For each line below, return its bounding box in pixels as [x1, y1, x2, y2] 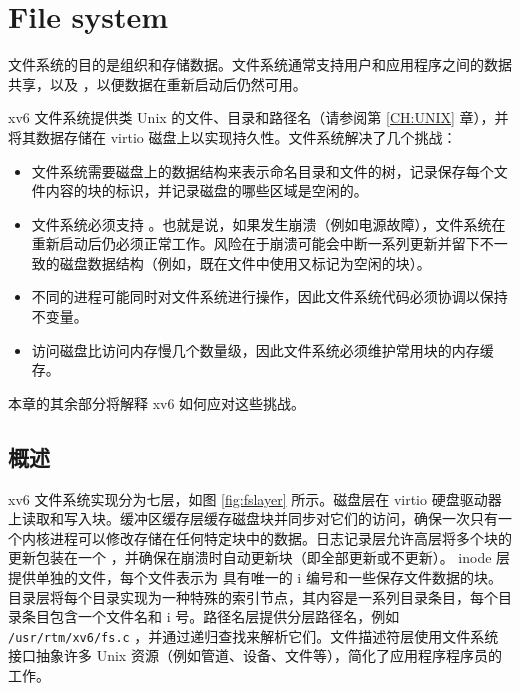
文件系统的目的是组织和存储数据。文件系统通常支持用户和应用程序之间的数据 [8, 54, 512, 75]
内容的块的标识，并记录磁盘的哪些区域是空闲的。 [45, 180, 368, 201]
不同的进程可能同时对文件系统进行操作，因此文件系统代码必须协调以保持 [31, 286, 508, 307]
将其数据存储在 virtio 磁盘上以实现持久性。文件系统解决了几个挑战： [8, 126, 457, 147]
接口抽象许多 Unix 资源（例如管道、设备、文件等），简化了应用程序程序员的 [8, 645, 502, 666]
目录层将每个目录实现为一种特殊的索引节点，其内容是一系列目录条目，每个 [8, 586, 498, 607]
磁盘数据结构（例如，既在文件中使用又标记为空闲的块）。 [59, 252, 431, 273]
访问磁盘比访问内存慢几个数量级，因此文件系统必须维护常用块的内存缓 [31, 339, 494, 360]
